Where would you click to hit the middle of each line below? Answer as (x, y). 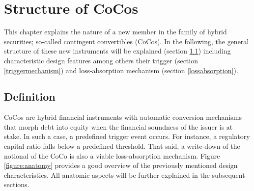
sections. (17, 184)
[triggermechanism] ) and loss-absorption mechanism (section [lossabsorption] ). (121, 70)
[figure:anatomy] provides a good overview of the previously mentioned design (121, 165)
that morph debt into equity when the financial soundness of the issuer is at (118, 126)
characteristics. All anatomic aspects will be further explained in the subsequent (125, 175)
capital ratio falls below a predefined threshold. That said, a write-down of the (122, 146)
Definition (30, 96)
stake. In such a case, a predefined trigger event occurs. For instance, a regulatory (127, 136)
